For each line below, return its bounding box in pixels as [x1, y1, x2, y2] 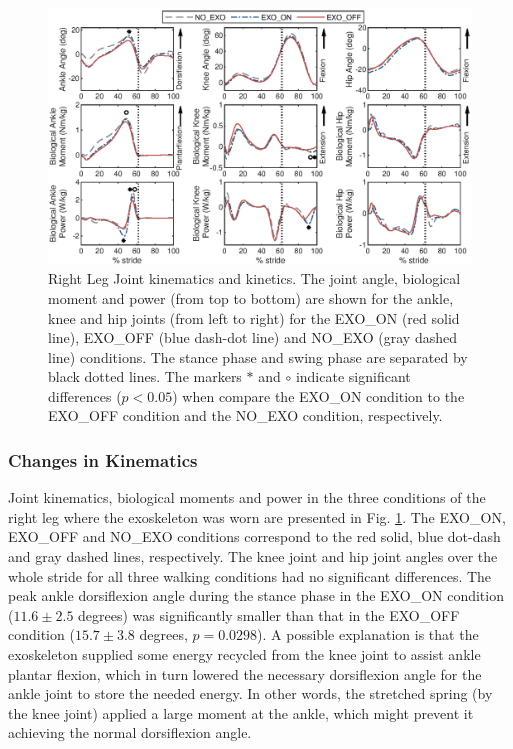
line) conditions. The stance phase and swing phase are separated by [48, 346, 468, 367]
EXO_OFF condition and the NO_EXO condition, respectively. [48, 405, 443, 426]
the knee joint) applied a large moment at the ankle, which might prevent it [8, 702, 474, 723]
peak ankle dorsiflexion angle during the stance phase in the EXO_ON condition [8, 585, 504, 606]
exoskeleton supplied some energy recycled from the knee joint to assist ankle [8, 644, 481, 665]
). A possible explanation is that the [257, 624, 479, 645]
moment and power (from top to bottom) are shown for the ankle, [48, 287, 454, 308]
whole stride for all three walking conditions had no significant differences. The [8, 565, 492, 586]
